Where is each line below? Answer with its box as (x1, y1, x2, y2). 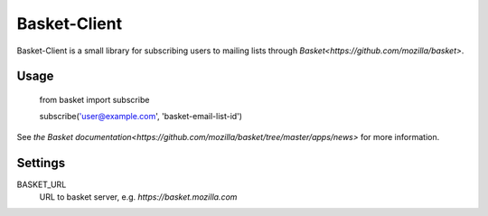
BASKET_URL (16, 179, 67, 190)
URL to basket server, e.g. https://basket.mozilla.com (39, 192, 238, 202)
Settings (16, 155, 66, 171)
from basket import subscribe (39, 94, 150, 105)
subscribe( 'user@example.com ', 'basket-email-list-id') (39, 111, 243, 122)
